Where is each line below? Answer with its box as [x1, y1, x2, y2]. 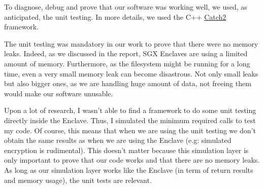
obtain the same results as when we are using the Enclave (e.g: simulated [4, 135, 232, 145]
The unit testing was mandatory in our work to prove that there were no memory [4, 38, 258, 49]
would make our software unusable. [4, 88, 113, 98]
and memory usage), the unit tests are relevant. [4, 174, 152, 185]
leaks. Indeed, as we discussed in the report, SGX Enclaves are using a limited [4, 48, 248, 59]
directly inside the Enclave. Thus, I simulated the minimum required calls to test [4, 115, 256, 125]
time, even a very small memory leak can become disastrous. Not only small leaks [4, 68, 258, 79]
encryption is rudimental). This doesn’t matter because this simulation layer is [4, 144, 249, 155]
